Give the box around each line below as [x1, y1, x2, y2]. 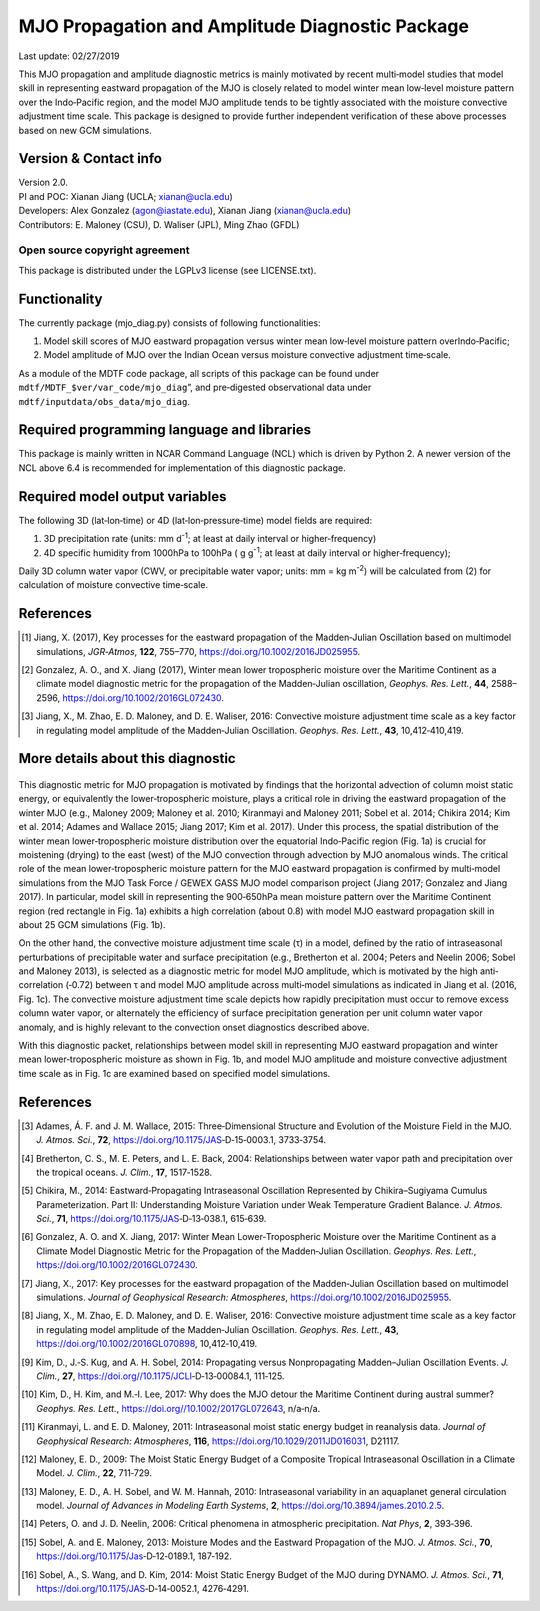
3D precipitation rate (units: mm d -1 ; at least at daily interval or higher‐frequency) [43, 531, 377, 545]
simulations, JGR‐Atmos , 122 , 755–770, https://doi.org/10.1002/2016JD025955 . [36, 645, 361, 657]
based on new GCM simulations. [18, 124, 152, 136]
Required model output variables [18, 488, 227, 505]
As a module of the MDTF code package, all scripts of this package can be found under [18, 367, 380, 379]
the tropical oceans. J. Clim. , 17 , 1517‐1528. [36, 1166, 213, 1178]
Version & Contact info [18, 150, 162, 167]
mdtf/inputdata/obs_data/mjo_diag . [18, 395, 190, 407]
